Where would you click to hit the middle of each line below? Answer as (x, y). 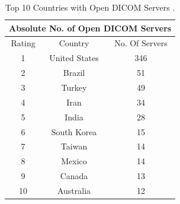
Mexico (74, 161)
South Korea (74, 131)
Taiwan (74, 146)
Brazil (74, 73)
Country (74, 43)
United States (74, 58)
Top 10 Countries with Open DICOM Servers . (90, 7)
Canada (74, 176)
